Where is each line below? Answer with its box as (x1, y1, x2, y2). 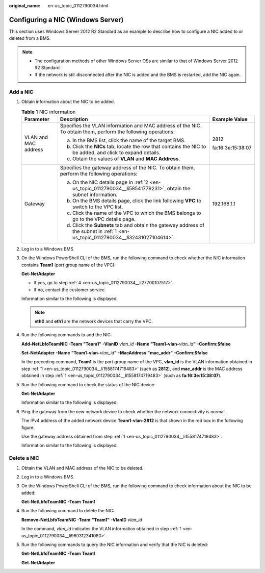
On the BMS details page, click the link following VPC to (72, 197, 202, 204)
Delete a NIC (9, 455, 39, 462)
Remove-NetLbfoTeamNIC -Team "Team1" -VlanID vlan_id (21, 517, 142, 523)
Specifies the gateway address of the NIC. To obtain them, (60, 164, 195, 171)
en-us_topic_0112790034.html (48, 3, 108, 8)
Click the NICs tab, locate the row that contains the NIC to (72, 143, 206, 149)
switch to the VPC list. (72, 203, 123, 210)
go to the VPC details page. (72, 216, 136, 223)
